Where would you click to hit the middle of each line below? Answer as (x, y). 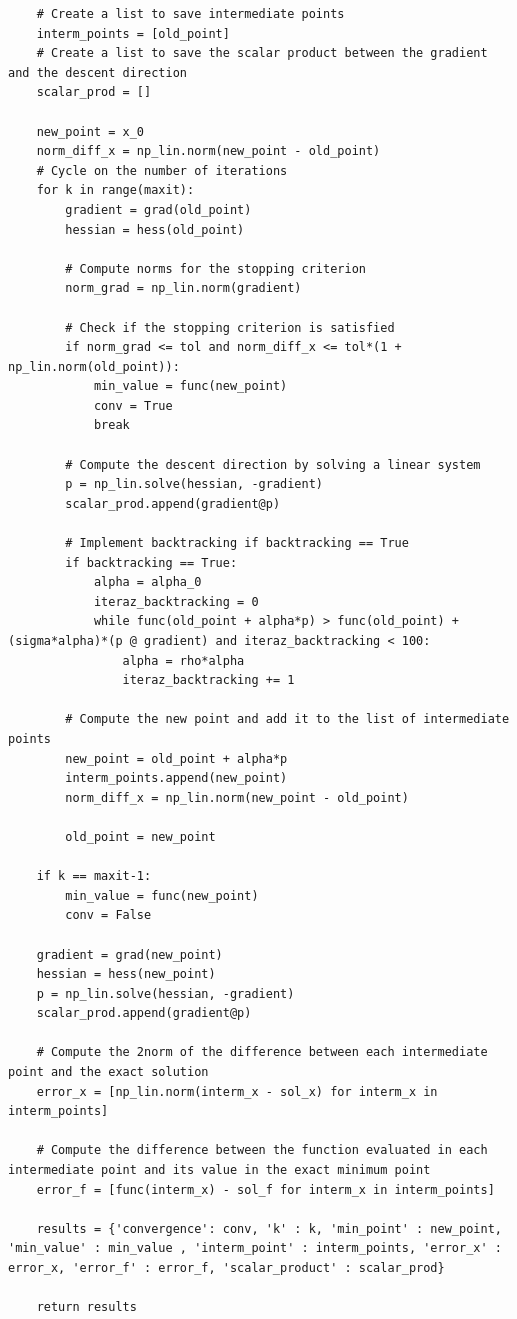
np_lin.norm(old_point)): (94, 366)
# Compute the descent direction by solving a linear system (273, 464)
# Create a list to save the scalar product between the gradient (262, 53)
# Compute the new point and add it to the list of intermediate (287, 719)
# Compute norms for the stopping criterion (215, 268)
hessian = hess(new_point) (126, 974)
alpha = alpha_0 (147, 582)
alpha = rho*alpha (183, 660)
